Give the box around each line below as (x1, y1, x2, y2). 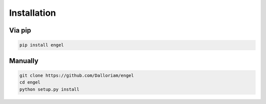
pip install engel (19, 42, 64, 48)
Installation (9, 7, 56, 18)
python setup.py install (19, 86, 80, 92)
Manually (9, 57, 39, 65)
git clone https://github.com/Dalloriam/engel (19, 72, 134, 78)
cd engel (19, 79, 41, 85)
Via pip (9, 26, 32, 35)
